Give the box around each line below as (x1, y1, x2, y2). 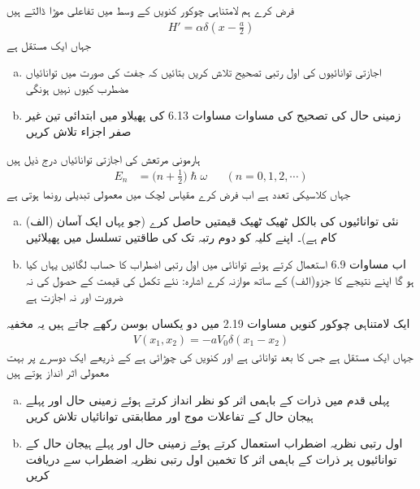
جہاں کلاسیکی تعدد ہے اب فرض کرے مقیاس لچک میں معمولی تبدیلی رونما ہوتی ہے (6, 185, 351, 202)
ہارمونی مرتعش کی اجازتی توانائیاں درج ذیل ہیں (6, 150, 201, 167)
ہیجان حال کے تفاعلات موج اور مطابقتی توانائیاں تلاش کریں (25, 407, 314, 424)
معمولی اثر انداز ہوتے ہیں (6, 364, 110, 381)
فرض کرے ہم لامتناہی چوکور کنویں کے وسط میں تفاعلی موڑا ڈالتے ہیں (6, 2, 295, 18)
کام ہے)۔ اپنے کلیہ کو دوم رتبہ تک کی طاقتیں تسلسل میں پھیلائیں (25, 228, 337, 245)
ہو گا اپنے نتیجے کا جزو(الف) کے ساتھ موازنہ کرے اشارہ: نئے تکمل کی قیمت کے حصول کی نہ (25, 271, 414, 288)
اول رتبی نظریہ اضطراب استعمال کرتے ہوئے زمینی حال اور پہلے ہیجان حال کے (25, 434, 403, 452)
